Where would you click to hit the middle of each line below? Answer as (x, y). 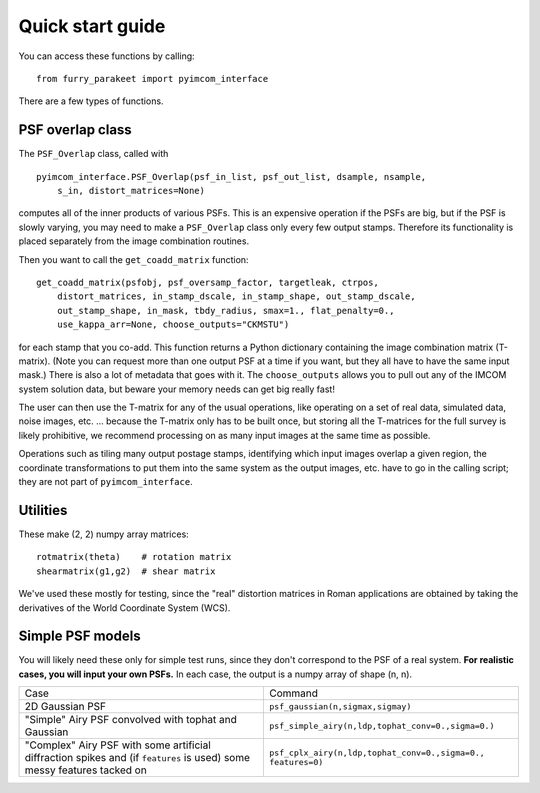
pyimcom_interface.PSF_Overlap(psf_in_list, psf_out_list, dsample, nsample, (231, 176)
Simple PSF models (79, 636)
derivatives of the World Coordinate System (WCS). (124, 607)
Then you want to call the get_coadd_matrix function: (133, 259)
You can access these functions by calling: (106, 56)
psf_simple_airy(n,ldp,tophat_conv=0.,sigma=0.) (382, 725)
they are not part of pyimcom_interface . (106, 482)
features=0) (296, 762)
